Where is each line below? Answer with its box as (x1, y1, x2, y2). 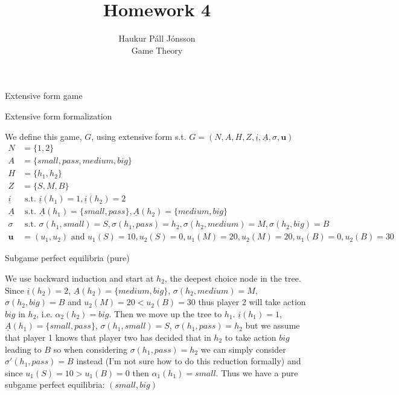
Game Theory (131, 43, 183, 56)
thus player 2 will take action (198, 295, 306, 308)
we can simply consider (200, 343, 286, 355)
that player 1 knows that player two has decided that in (5, 330, 211, 343)
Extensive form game (5, 89, 83, 102)
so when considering (53, 343, 127, 355)
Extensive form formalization (5, 109, 112, 122)
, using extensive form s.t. (91, 130, 187, 142)
